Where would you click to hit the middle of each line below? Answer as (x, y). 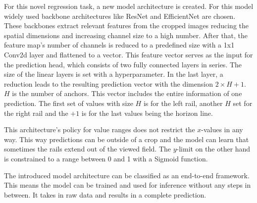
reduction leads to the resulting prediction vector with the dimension (108, 83)
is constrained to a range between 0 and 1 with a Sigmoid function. (106, 158)
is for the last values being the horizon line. (147, 113)
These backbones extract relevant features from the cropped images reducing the (127, 25)
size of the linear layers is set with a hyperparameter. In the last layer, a (114, 74)
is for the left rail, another (183, 103)
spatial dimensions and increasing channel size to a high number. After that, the (126, 35)
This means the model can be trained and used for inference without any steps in (128, 185)
